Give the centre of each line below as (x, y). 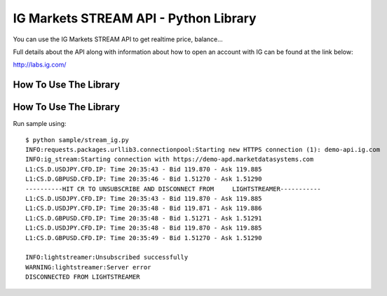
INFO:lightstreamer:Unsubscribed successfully (107, 258)
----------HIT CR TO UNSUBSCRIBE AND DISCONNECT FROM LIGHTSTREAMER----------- (174, 189)
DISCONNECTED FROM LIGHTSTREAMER (83, 277)
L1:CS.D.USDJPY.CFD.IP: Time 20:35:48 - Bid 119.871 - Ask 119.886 (144, 209)
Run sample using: (40, 124)
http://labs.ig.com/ (40, 65)
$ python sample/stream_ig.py (77, 140)
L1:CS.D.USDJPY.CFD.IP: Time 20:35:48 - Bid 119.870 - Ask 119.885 (144, 228)
